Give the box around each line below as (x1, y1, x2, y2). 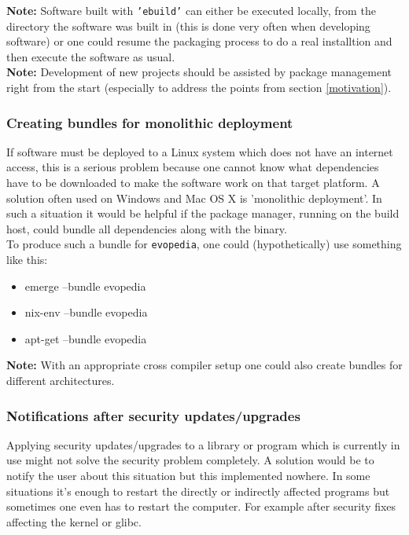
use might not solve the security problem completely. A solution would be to (6, 452, 374, 468)
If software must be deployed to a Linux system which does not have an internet (6, 143, 393, 159)
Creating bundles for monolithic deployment (6, 112, 293, 132)
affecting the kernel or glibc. (6, 513, 142, 530)
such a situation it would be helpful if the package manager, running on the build (6, 205, 400, 222)
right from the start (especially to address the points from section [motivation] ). (6, 79, 392, 96)
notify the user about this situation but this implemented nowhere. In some (6, 467, 370, 484)
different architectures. (6, 372, 115, 389)
